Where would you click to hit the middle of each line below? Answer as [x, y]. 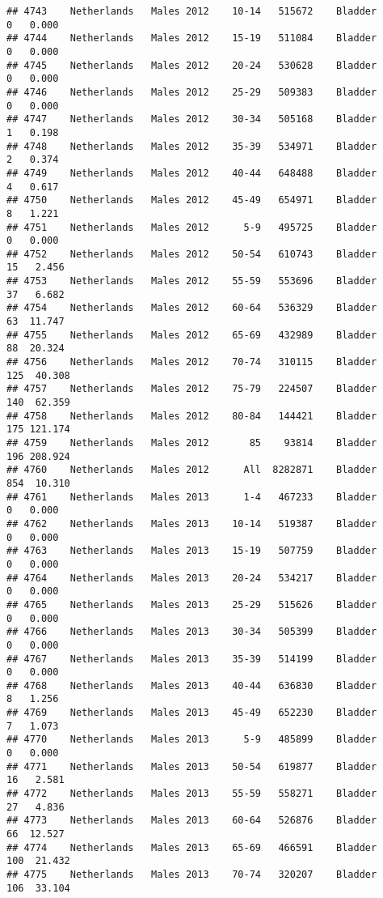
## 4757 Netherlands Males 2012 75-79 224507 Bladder [192, 389]
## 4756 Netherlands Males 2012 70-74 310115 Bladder [192, 362]
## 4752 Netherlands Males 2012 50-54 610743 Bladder [192, 254]
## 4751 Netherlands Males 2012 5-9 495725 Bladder [192, 227]
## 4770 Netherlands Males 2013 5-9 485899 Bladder [192, 740]
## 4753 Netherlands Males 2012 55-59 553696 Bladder [192, 281]
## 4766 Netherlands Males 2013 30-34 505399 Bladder [192, 632]
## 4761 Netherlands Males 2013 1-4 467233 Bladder [192, 497]
